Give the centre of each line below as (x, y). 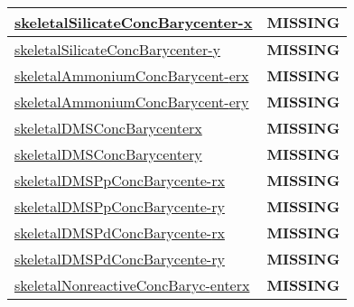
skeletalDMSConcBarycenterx (108, 128)
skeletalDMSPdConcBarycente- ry (120, 259)
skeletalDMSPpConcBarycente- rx (120, 180)
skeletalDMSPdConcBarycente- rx (120, 233)
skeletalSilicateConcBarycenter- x (134, 22)
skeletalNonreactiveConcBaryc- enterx (132, 285)
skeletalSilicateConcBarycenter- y (117, 49)
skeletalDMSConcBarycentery (108, 154)
